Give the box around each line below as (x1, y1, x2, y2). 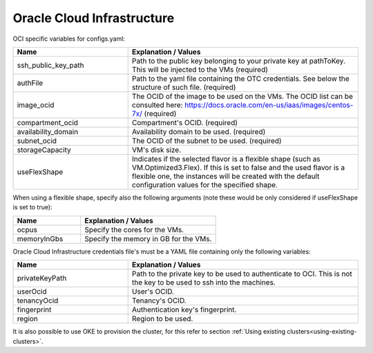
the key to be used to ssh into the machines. (131, 278, 276, 287)
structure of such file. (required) (131, 82, 236, 92)
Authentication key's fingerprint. (131, 305, 237, 314)
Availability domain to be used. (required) (131, 126, 266, 136)
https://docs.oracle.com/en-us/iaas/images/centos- (184, 100, 354, 110)
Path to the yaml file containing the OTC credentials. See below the (131, 73, 350, 83)
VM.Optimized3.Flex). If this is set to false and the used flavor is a (131, 162, 345, 172)
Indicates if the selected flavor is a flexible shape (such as (131, 154, 321, 164)
